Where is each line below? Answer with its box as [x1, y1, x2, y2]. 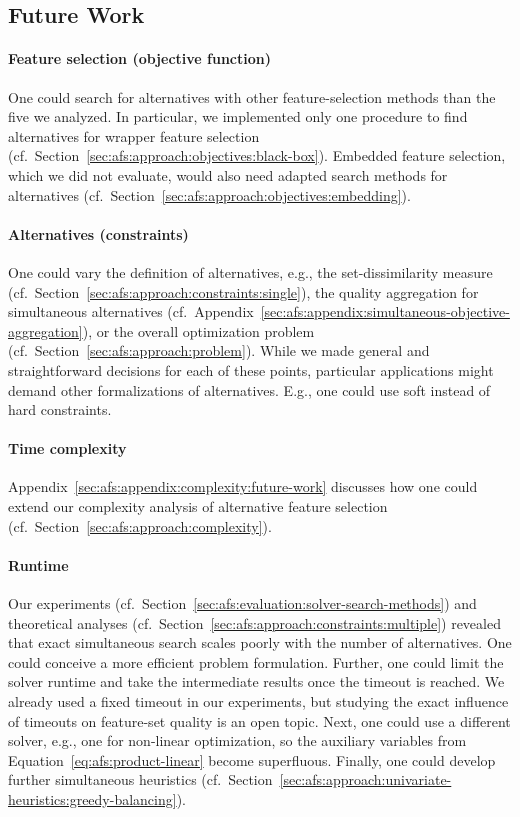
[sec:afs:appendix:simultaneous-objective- [260, 301, 510, 322]
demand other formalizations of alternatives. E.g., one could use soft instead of [8, 379, 491, 400]
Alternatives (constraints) [8, 223, 189, 244]
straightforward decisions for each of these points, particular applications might [8, 359, 494, 380]
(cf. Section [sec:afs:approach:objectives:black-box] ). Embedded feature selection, [8, 145, 506, 166]
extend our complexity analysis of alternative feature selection [8, 496, 388, 517]
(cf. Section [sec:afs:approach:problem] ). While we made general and [8, 340, 430, 361]
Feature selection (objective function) [8, 48, 271, 69]
